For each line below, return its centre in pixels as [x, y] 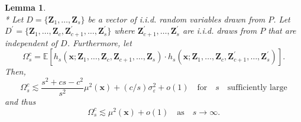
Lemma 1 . [25, 7]
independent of [31, 42]
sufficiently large [257, 88]
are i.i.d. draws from [220, 30]
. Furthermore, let [99, 42]
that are [282, 30]
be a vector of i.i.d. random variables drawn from [177, 19]
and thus [20, 101]
